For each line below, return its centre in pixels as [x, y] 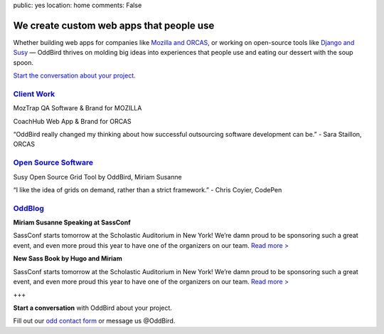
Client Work [34, 94]
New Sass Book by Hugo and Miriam [68, 259]
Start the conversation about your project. [75, 75]
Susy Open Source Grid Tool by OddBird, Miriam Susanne [97, 177]
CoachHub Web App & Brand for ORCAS [72, 121]
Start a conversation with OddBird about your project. [92, 308]
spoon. [23, 62]
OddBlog [28, 208]
